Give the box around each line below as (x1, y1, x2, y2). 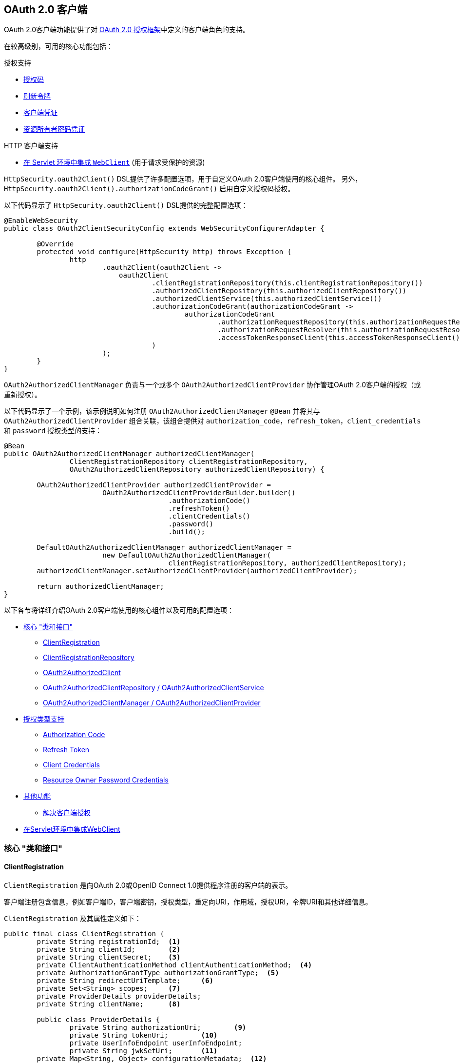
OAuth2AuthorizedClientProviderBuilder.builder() (102, 489, 296, 497)
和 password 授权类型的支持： (4, 426, 102, 435)
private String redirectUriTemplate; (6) (37, 977, 213, 985)
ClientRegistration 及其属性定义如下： (4, 914, 141, 923)
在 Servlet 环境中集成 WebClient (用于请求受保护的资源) (23, 158, 205, 167)
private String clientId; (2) (37, 945, 181, 954)
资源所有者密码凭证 (23, 125, 85, 134)
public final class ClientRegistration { (4, 930, 164, 938)
